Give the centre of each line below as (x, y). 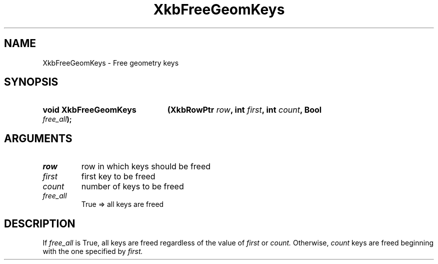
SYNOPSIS (31, 82)
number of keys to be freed (132, 187)
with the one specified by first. (93, 251)
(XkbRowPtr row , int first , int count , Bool (244, 110)
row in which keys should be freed (146, 167)
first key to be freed (118, 177)
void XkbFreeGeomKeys (89, 110)
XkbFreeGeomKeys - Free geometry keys (111, 63)
